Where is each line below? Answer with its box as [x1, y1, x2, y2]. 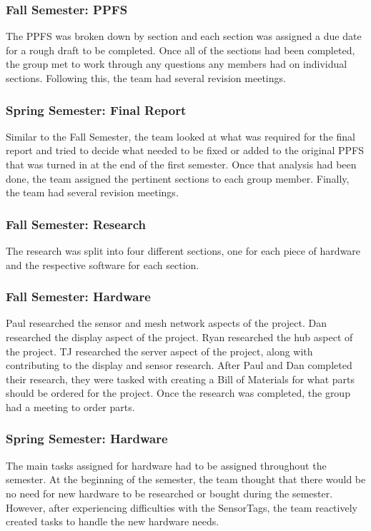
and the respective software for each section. [6, 257, 199, 272]
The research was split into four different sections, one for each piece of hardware [6, 243, 361, 258]
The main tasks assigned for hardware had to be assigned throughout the [6, 457, 327, 472]
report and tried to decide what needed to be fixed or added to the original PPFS [6, 143, 364, 158]
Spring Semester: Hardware [6, 430, 168, 447]
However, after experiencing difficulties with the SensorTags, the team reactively [6, 500, 357, 515]
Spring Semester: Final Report [6, 101, 187, 118]
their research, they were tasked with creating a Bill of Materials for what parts [6, 371, 355, 386]
